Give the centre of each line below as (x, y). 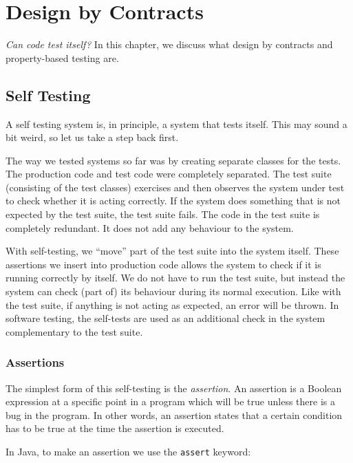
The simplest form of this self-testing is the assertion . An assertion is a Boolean (174, 388)
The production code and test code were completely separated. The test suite (169, 174)
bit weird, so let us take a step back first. (92, 137)
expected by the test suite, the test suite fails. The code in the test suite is (163, 214)
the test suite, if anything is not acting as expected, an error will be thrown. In (172, 304)
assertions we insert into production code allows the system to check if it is (163, 264)
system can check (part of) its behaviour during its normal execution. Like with (173, 291)
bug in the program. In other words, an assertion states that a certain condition (174, 414)
